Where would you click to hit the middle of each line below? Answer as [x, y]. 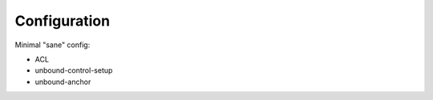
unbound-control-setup [74, 70]
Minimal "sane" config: [53, 45]
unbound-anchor [63, 82]
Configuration [63, 21]
